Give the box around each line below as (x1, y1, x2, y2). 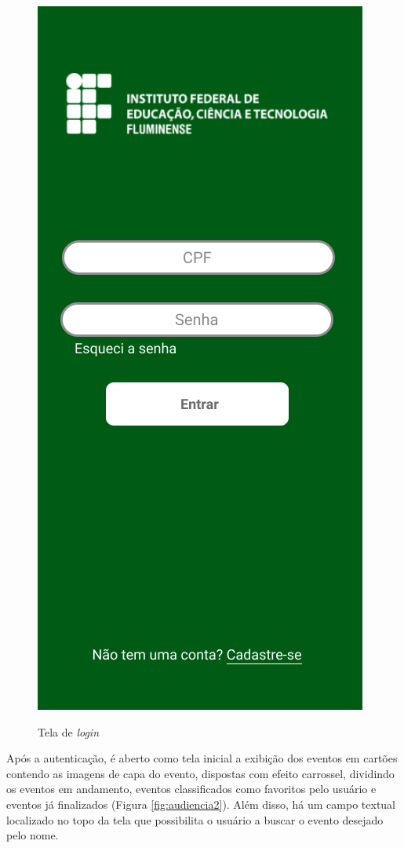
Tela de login (38, 723, 100, 740)
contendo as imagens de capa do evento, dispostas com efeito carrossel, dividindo (6, 765, 395, 781)
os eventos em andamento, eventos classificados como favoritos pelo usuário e (6, 780, 377, 797)
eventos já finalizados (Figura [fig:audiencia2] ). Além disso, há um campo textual (6, 795, 396, 812)
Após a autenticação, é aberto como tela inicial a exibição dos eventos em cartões (6, 750, 398, 766)
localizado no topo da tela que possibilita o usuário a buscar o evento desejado (6, 811, 384, 828)
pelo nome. (6, 827, 59, 843)
